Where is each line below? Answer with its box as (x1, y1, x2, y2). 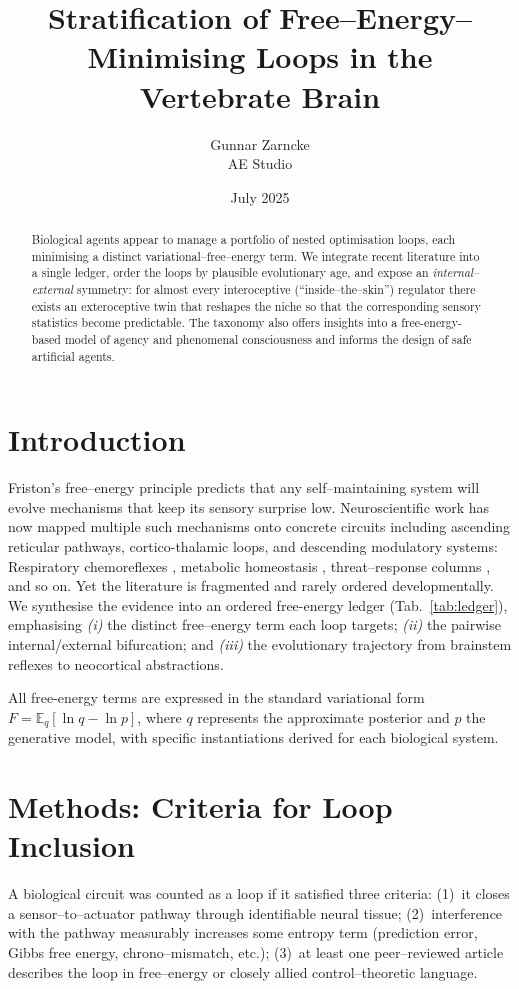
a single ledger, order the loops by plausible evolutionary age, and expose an (31, 264, 429, 281)
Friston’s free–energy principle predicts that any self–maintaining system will (8, 477, 480, 498)
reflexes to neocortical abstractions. (8, 653, 224, 674)
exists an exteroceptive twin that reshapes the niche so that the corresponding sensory (31, 297, 482, 314)
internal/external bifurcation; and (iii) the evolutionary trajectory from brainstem (8, 634, 512, 655)
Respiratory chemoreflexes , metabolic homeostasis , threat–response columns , (8, 555, 491, 576)
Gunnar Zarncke (210, 133, 310, 154)
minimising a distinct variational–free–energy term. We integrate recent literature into (31, 247, 480, 264)
